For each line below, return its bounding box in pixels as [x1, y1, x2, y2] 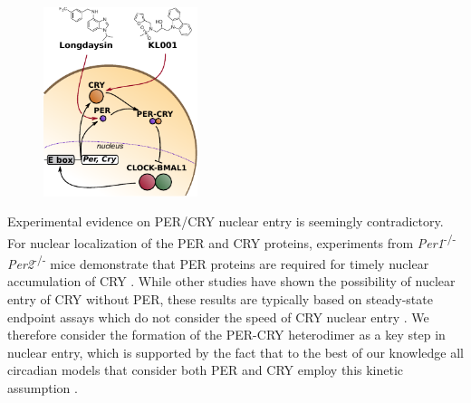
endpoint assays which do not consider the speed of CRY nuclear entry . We [7, 307, 429, 326]
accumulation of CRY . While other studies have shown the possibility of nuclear [7, 272, 456, 291]
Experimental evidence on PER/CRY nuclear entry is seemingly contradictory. [7, 212, 444, 231]
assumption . [7, 378, 78, 397]
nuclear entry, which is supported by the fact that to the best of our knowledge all [7, 342, 465, 361]
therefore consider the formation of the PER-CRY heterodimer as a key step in [7, 325, 446, 344]
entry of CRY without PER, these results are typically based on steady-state [7, 290, 433, 308]
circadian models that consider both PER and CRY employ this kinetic [7, 360, 404, 379]
